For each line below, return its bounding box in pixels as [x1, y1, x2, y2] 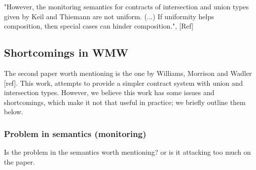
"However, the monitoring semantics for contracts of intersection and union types [4, 1, 249, 11]
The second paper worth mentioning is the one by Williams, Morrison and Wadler [4, 68, 252, 78]
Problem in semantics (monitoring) [4, 127, 146, 139]
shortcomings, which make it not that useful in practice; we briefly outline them [4, 97, 246, 107]
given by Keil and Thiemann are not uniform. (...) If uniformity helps [4, 11, 214, 21]
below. [4, 106, 23, 117]
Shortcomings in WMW [4, 45, 128, 60]
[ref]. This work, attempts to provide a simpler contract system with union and [4, 77, 243, 88]
